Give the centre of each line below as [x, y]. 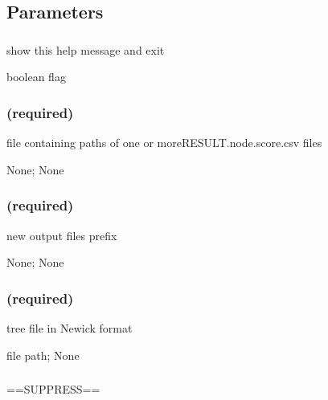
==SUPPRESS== [53, 389]
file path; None [43, 355]
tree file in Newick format [70, 327]
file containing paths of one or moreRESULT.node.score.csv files [164, 143]
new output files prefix [62, 235]
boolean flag [36, 77]
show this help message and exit [86, 49]
